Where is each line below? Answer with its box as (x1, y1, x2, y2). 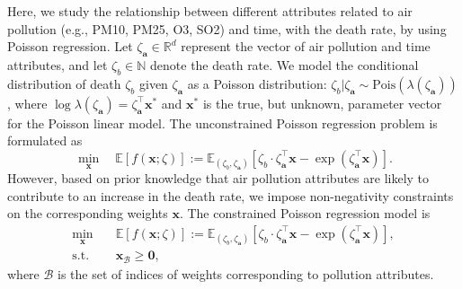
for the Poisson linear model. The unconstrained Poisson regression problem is (7, 113, 438, 132)
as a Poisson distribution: (187, 74, 327, 92)
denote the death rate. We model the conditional (150, 55, 419, 74)
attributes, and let (7, 55, 108, 74)
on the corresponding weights (7, 204, 168, 223)
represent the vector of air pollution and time (181, 37, 431, 56)
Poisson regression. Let (7, 37, 133, 56)
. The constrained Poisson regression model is (179, 204, 431, 223)
